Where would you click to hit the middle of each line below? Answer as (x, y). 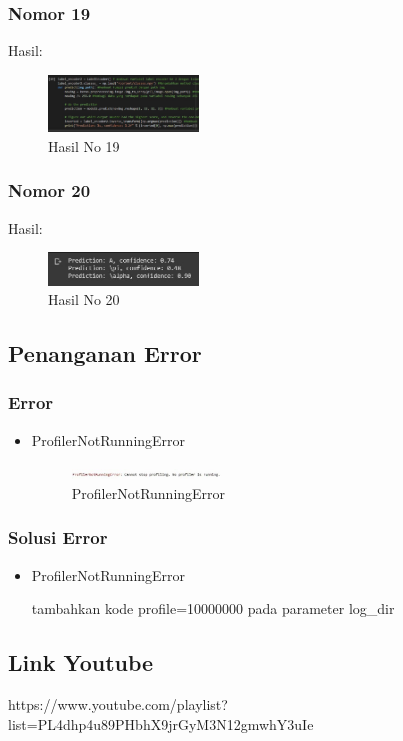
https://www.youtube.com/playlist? (118, 704)
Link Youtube (81, 662)
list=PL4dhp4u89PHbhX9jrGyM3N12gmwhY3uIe (161, 723)
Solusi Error (58, 537)
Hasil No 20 (84, 299)
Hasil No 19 (84, 145)
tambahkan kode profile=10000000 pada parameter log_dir (213, 608)
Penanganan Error (105, 353)
